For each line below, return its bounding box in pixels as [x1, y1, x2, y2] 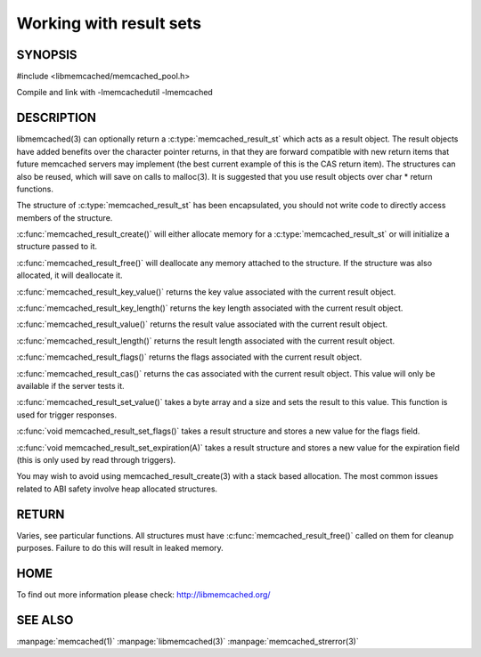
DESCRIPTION [16, 110, 97, 126]
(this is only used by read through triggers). [16, 454, 176, 465]
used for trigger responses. [16, 410, 118, 420]
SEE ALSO [16, 612, 74, 628]
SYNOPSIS [16, 47, 77, 62]
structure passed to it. [16, 241, 98, 252]
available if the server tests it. [16, 381, 125, 391]
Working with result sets [16, 13, 202, 33]
